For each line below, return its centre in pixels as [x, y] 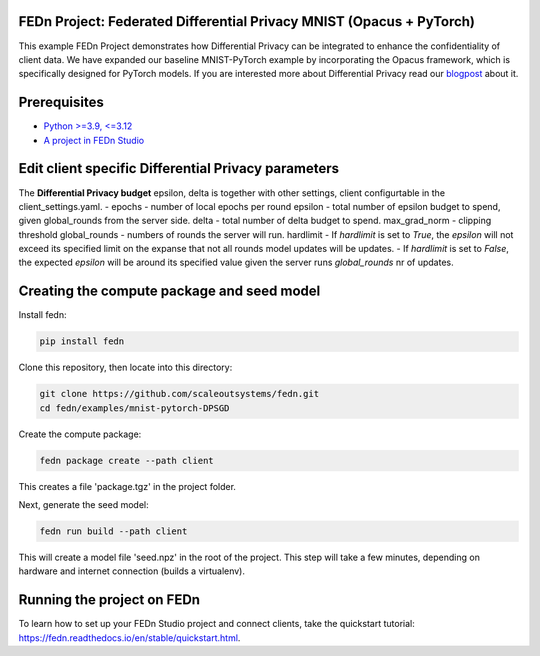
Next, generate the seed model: [83, 505]
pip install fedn [82, 341]
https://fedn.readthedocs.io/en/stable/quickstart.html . [129, 637]
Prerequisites [61, 102]
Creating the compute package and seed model [169, 291]
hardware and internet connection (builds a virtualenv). [131, 571]
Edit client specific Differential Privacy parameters [179, 168]
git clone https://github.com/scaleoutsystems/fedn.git [179, 394]
